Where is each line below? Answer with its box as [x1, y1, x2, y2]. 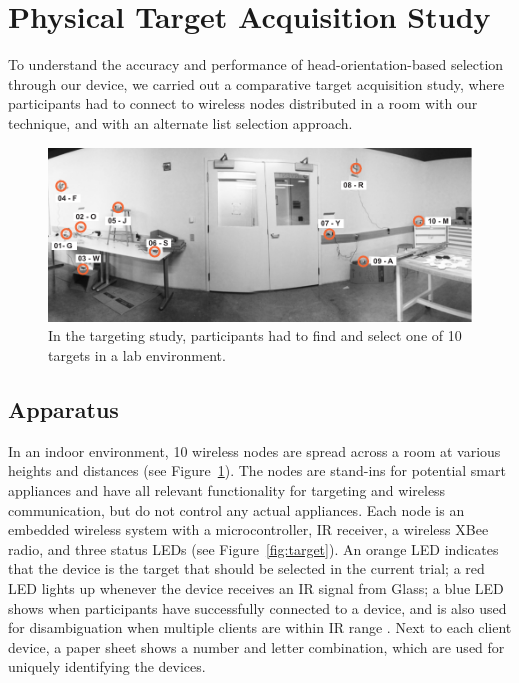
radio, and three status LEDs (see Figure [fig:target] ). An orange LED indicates [8, 538, 499, 559]
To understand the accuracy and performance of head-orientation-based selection [8, 54, 504, 75]
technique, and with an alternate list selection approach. [8, 112, 353, 133]
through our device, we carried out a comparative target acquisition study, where [8, 73, 505, 94]
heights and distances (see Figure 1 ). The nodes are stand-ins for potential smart [8, 460, 506, 481]
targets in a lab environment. [48, 345, 226, 366]
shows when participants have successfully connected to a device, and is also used [8, 597, 507, 618]
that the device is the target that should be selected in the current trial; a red [8, 558, 485, 579]
